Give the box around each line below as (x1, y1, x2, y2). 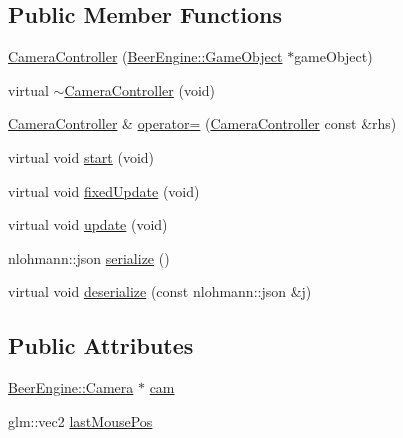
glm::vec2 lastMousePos (8, 410, 153, 431)
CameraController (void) (64, 79, 216, 100)
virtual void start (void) (8, 146, 155, 167)
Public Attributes (8, 330, 194, 361)
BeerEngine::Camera (8, 377, 134, 398)
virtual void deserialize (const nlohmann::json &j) (8, 281, 312, 302)
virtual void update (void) (8, 214, 168, 235)
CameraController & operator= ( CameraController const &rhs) (8, 113, 397, 134)
